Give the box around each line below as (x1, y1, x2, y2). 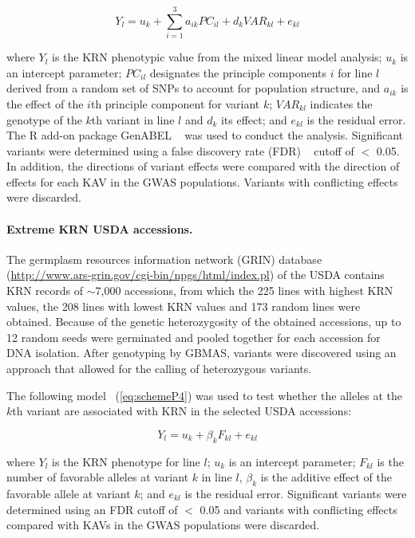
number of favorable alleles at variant (6, 469, 189, 485)
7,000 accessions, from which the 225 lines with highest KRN (95, 282, 393, 299)
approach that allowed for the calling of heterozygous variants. (6, 360, 312, 377)
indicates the (310, 95, 373, 112)
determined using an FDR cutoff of (6, 501, 178, 517)
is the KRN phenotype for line (51, 453, 200, 469)
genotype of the (6, 111, 82, 128)
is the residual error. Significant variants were (184, 485, 407, 501)
